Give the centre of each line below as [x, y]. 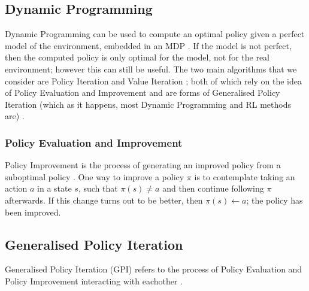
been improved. [33, 212]
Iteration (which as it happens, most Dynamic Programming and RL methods [148, 104]
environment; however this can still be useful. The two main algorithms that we [151, 69]
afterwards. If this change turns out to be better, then [104, 200]
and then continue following [213, 188]
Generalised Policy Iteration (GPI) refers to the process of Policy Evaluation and [154, 269]
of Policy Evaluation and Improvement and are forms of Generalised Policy [143, 93]
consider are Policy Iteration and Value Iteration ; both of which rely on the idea [153, 81]
